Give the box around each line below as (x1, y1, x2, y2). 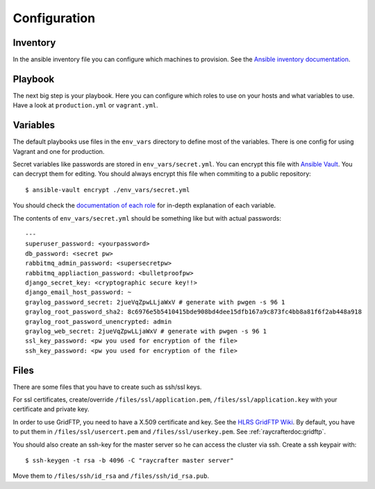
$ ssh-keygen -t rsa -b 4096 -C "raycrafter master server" (25, 456, 234, 464)
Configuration (12, 10, 96, 26)
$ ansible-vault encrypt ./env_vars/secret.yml (25, 186, 190, 194)
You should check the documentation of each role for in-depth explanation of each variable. (12, 201, 276, 209)
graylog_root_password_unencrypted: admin (25, 318, 172, 325)
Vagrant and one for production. (12, 147, 105, 155)
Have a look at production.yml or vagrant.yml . (12, 101, 159, 110)
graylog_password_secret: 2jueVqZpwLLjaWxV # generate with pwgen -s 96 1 (25, 298, 285, 306)
